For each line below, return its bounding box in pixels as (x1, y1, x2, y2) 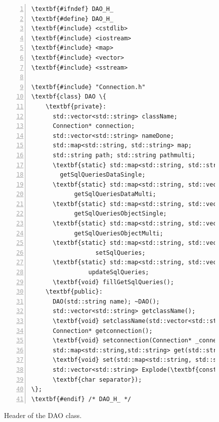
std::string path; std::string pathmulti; (52, 151, 196, 159)
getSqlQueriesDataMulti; (74, 191, 156, 198)
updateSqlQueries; (88, 269, 149, 276)
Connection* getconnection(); (52, 327, 153, 334)
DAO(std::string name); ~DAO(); (52, 298, 160, 305)
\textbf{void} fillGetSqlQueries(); (52, 278, 174, 286)
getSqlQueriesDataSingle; (60, 171, 146, 179)
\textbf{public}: (45, 288, 103, 296)
